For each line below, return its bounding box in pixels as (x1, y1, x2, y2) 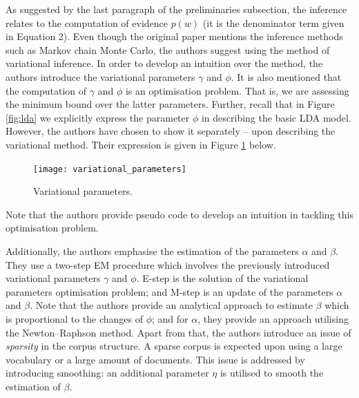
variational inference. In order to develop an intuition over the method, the (6, 56, 323, 70)
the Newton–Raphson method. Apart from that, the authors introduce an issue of (6, 325, 351, 339)
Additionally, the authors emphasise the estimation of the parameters (6, 243, 299, 258)
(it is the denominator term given (202, 15, 345, 30)
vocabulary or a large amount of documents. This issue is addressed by (6, 352, 305, 366)
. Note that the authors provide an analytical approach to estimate (30, 298, 313, 312)
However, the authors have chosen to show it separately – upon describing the (6, 124, 336, 138)
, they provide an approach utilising (197, 311, 349, 325)
